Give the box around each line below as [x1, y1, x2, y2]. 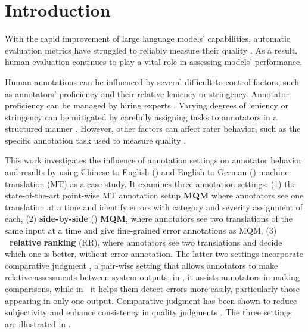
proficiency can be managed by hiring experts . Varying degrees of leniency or [5, 99, 289, 111]
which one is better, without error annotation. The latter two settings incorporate [5, 247, 304, 260]
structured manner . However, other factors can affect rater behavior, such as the [5, 122, 301, 135]
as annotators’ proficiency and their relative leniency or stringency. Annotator [5, 87, 289, 100]
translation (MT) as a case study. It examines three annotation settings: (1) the [5, 177, 296, 190]
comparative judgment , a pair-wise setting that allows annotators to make [5, 259, 278, 271]
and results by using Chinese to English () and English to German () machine [5, 166, 289, 178]
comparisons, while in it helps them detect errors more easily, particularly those [5, 283, 300, 294]
